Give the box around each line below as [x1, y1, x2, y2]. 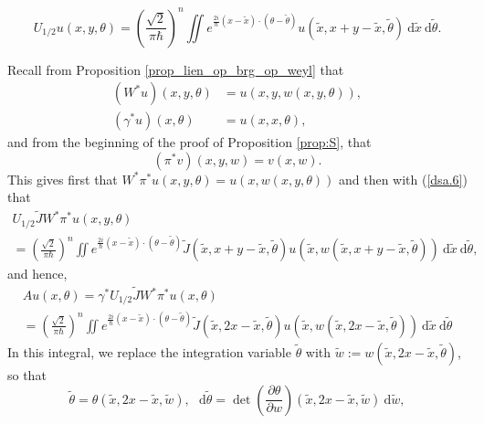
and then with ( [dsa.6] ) [338, 169, 468, 188]
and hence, [7, 264, 68, 283]
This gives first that [7, 169, 118, 188]
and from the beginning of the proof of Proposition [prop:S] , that [7, 132, 372, 152]
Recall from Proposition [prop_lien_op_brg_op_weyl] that [7, 59, 344, 79]
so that [7, 366, 47, 384]
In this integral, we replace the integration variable [7, 343, 291, 361]
